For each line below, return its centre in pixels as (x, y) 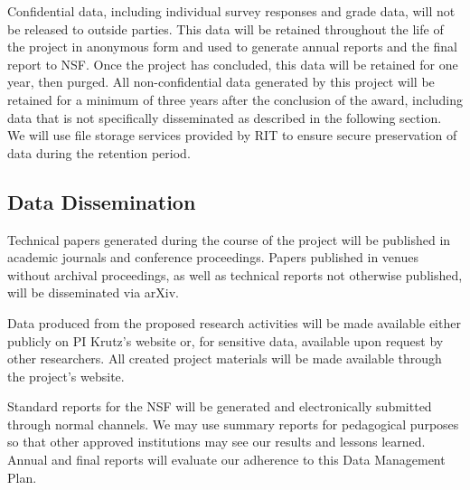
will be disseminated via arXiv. (93, 292)
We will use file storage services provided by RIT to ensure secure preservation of (232, 135)
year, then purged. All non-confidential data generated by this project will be (221, 82)
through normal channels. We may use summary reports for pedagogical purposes (233, 424)
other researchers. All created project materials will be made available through (225, 358)
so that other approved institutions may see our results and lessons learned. (216, 442)
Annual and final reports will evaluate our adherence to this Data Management (226, 460)
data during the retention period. (99, 152)
